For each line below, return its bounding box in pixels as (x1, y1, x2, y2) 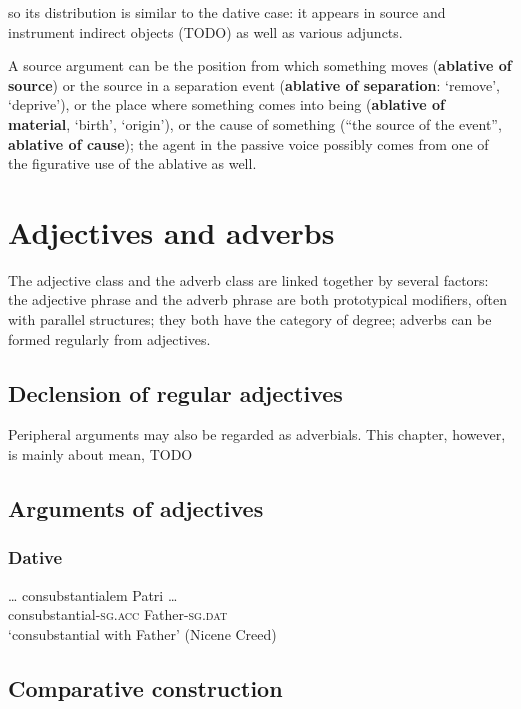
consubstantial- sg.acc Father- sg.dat (8, 604, 228, 625)
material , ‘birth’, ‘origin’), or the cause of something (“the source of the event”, (8, 113, 502, 134)
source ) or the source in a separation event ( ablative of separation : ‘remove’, (8, 74, 500, 95)
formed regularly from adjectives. (8, 328, 211, 349)
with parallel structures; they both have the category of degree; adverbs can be (8, 309, 492, 330)
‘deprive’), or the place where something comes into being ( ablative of (8, 94, 446, 115)
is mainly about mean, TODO (8, 444, 193, 465)
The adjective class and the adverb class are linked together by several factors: (8, 269, 489, 290)
